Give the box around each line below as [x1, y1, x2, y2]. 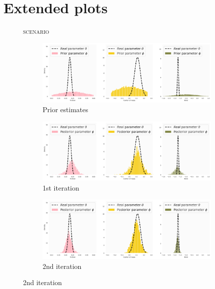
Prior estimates [43, 104, 88, 114]
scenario [23, 26, 49, 36]
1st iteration [43, 182, 79, 193]
